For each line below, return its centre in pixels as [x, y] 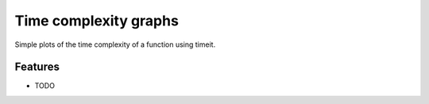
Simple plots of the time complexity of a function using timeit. [115, 44]
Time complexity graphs [97, 21]
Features [37, 67]
